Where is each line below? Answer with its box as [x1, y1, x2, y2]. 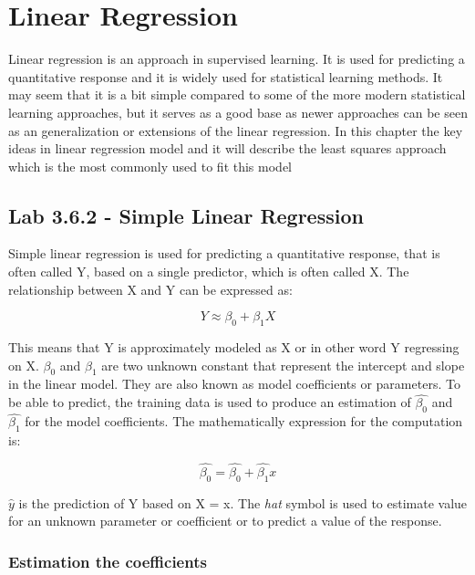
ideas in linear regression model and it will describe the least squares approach [8, 139, 447, 158]
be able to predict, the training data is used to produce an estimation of [8, 392, 411, 412]
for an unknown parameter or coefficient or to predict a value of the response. [8, 511, 442, 530]
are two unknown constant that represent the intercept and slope [101, 355, 465, 374]
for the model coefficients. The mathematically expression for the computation [25, 412, 463, 431]
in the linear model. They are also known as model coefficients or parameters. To [8, 374, 460, 393]
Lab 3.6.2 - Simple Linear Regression [8, 201, 364, 229]
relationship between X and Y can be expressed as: [8, 279, 293, 298]
